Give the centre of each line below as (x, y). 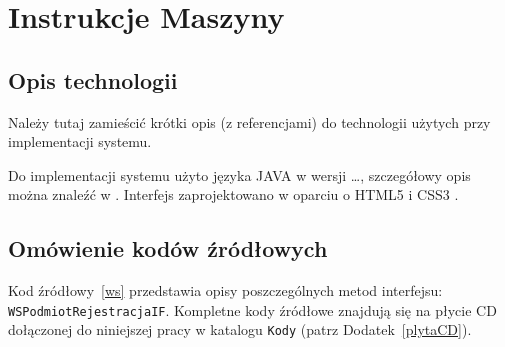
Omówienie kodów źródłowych (168, 248)
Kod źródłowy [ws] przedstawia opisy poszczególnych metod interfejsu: (225, 290)
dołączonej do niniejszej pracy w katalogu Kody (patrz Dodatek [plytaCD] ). (240, 329)
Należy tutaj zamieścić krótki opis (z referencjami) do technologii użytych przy (249, 121)
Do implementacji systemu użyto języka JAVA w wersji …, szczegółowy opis (239, 174)
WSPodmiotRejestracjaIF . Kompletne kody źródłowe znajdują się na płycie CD (252, 309)
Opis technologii (93, 79)
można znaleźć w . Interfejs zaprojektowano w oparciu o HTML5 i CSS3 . (233, 194)
